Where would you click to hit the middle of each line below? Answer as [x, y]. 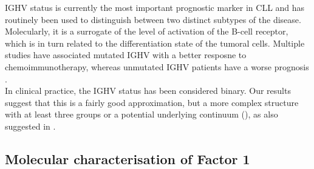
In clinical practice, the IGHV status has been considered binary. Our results [148, 91]
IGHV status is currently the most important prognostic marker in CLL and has [155, 7]
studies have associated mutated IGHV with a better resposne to [126, 55]
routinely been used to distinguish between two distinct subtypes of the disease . [153, 19]
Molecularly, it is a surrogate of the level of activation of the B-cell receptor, [147, 31]
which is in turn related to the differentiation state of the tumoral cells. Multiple [155, 43]
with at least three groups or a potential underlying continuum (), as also [142, 114]
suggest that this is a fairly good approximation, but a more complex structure [152, 102]
